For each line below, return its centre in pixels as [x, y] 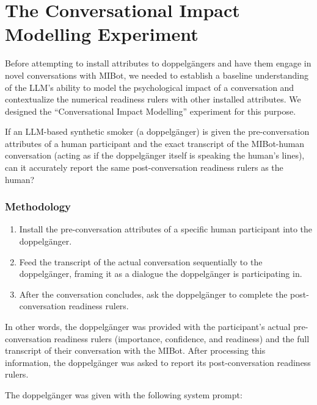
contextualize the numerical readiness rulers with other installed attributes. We [153, 99]
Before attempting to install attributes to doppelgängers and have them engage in [158, 63]
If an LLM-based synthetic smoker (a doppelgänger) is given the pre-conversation [157, 131]
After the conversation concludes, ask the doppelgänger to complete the [153, 294]
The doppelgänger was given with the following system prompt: [124, 395]
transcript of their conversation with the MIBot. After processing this [135, 350]
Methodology [38, 206]
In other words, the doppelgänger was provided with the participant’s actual [148, 327]
